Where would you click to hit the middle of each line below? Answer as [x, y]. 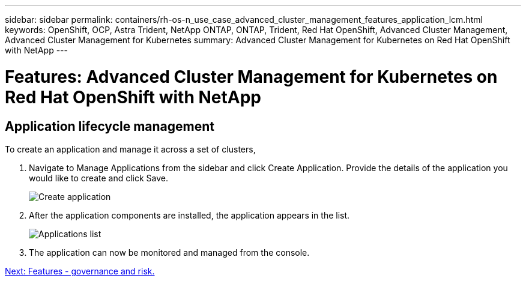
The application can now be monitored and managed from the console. [169, 252]
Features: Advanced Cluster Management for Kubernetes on [251, 77]
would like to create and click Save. [99, 178]
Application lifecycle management [110, 126]
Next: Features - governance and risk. [80, 271]
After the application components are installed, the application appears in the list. [189, 215]
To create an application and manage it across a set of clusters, [130, 149]
